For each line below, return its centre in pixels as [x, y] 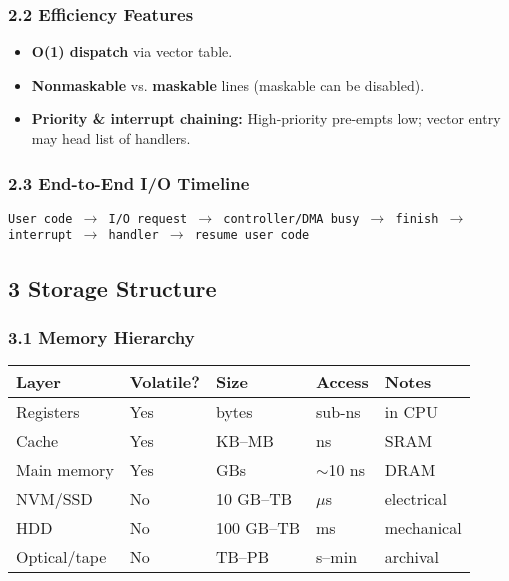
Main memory [65, 470]
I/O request [148, 218]
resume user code [252, 235]
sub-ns [338, 412]
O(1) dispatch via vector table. [132, 51]
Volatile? [164, 382]
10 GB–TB [254, 499]
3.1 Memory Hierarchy [101, 336]
